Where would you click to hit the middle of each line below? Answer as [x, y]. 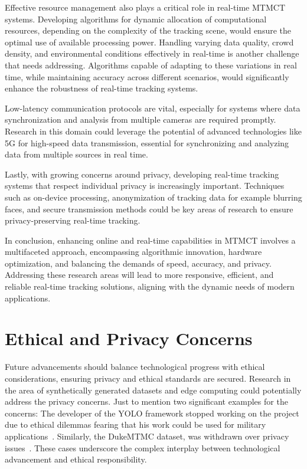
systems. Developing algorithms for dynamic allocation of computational [136, 19]
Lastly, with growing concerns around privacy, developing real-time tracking [142, 174]
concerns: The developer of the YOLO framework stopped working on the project [152, 413]
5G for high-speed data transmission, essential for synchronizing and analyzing [147, 142]
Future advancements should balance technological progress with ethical [135, 367]
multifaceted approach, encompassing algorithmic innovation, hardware [133, 252]
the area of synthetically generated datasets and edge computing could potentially [153, 390]
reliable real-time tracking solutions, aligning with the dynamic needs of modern [150, 286]
